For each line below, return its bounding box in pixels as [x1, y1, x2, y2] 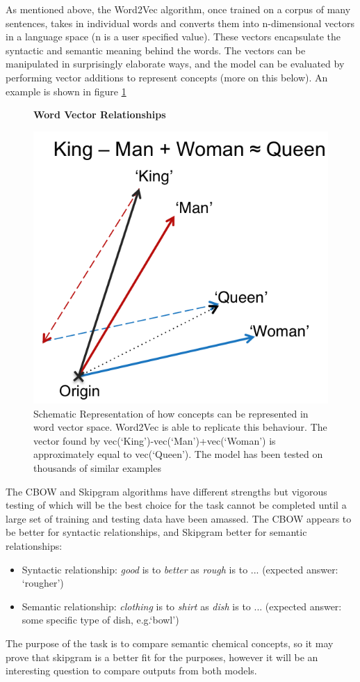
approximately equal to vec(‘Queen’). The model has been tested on [33, 447, 323, 461]
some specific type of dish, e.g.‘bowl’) [22, 612, 179, 627]
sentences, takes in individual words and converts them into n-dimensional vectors [6, 15, 354, 30]
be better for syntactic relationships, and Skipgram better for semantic [6, 525, 307, 539]
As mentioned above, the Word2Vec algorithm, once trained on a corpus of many [6, 2, 351, 16]
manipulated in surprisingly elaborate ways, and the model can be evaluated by [6, 56, 345, 71]
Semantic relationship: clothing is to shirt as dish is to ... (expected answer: [22, 598, 342, 613]
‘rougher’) [22, 576, 64, 590]
